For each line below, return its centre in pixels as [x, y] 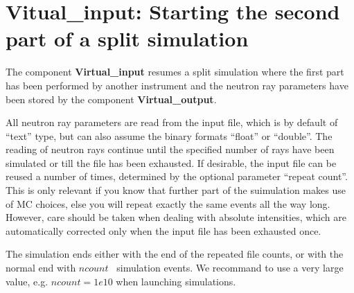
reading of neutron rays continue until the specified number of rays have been [170, 149]
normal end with [41, 268]
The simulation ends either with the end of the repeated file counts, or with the [175, 254]
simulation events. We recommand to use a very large [230, 268]
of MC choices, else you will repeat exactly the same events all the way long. [168, 203]
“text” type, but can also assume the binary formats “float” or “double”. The [169, 135]
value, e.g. [27, 281]
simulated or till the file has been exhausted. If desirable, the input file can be [171, 162]
